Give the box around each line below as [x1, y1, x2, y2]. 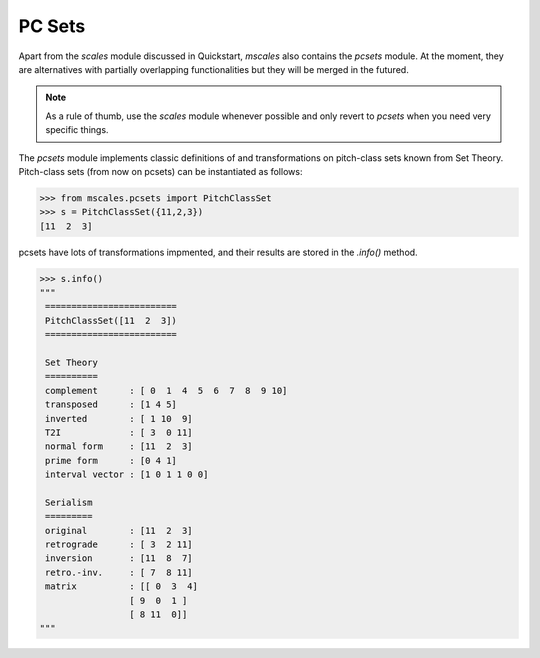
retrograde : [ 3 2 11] [45, 539, 194, 550]
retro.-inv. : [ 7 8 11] [45, 566, 194, 578]
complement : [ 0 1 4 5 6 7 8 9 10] [45, 385, 288, 396]
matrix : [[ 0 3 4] [45, 581, 199, 592]
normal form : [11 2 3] [45, 441, 194, 452]
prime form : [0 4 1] [45, 455, 177, 466]
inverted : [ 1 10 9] [45, 413, 194, 424]
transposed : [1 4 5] [45, 399, 177, 410]
